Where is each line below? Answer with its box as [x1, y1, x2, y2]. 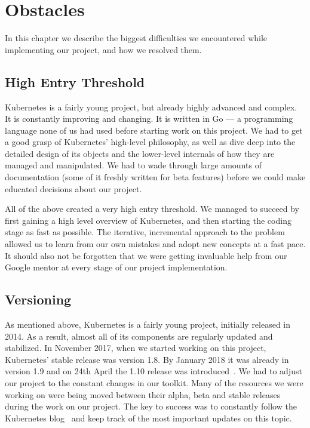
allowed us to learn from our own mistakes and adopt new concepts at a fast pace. [5, 238, 306, 250]
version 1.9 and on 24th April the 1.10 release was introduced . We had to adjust [5, 365, 302, 377]
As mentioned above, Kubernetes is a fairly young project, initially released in [5, 318, 291, 331]
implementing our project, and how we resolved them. [5, 43, 202, 56]
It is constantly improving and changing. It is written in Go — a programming [5, 112, 293, 125]
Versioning [5, 290, 72, 309]
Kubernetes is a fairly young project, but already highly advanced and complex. [5, 100, 297, 113]
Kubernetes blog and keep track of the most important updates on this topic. [5, 411, 292, 424]
